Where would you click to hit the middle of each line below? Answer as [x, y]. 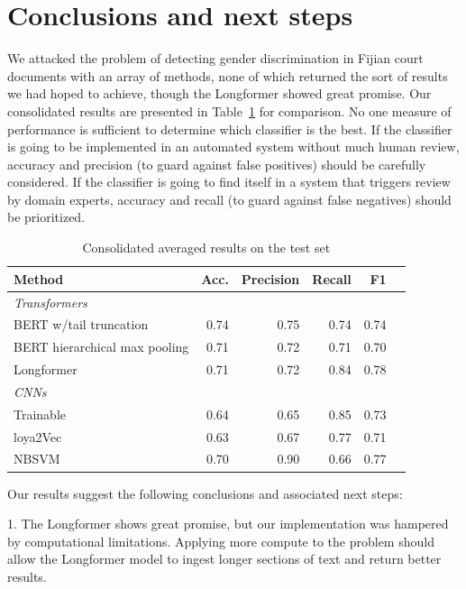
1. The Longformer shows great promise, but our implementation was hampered [228, 524]
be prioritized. [46, 217]
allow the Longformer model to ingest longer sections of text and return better [224, 559]
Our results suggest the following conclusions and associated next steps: [205, 493]
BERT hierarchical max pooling [101, 347]
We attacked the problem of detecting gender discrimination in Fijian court [215, 58]
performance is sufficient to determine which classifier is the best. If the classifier [230, 129]
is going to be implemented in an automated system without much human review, [233, 147]
